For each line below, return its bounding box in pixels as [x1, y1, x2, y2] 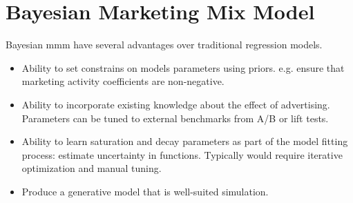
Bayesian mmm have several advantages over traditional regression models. [6, 37, 323, 52]
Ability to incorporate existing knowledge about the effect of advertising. [21, 97, 330, 111]
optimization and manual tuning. [21, 161, 162, 175]
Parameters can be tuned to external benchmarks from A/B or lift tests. [21, 110, 329, 125]
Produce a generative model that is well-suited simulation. [21, 184, 269, 198]
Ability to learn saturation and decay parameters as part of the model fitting [21, 134, 348, 148]
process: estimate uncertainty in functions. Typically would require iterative [21, 147, 343, 162]
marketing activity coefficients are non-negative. [21, 74, 225, 88]
